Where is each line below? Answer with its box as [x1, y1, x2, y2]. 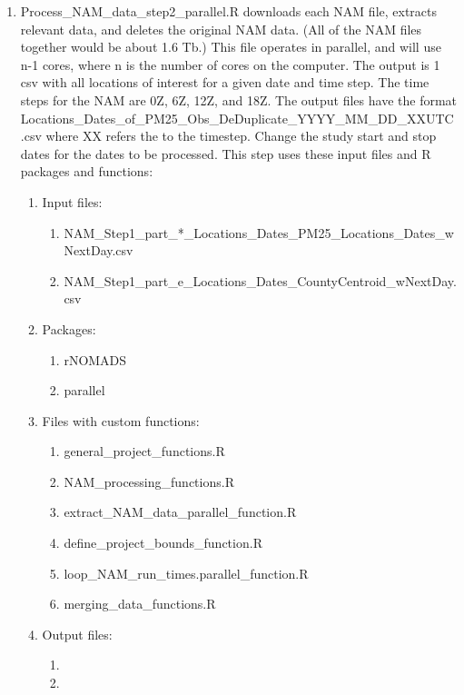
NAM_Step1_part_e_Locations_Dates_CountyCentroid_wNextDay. [64, 271, 457, 290]
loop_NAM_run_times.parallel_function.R [64, 563, 309, 582]
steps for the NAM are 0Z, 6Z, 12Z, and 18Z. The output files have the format [20, 90, 458, 109]
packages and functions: [20, 162, 153, 181]
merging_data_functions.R [64, 594, 216, 613]
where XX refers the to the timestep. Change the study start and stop [45, 126, 437, 145]
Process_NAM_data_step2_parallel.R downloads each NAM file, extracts [20, 2, 438, 20]
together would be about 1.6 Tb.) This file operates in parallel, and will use [20, 37, 441, 56]
